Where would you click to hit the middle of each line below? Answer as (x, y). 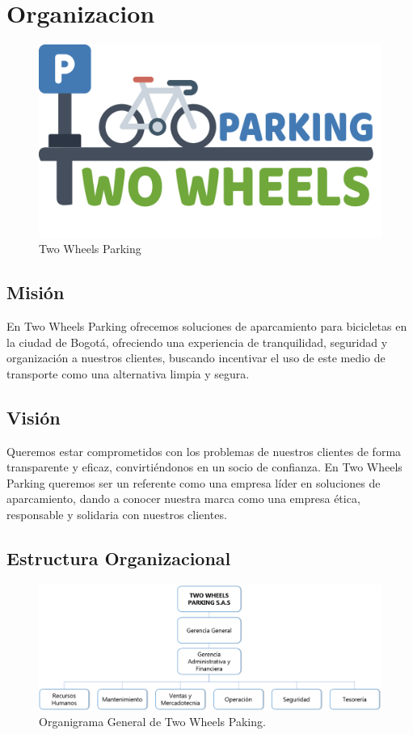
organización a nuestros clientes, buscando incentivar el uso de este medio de (196, 358)
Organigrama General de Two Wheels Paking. (152, 722)
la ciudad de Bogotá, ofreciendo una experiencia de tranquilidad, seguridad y (197, 342)
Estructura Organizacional (119, 558)
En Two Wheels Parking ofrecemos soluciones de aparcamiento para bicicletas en (207, 326)
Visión (34, 417)
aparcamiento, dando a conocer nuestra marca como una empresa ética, (183, 498)
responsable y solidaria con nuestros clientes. (117, 514)
